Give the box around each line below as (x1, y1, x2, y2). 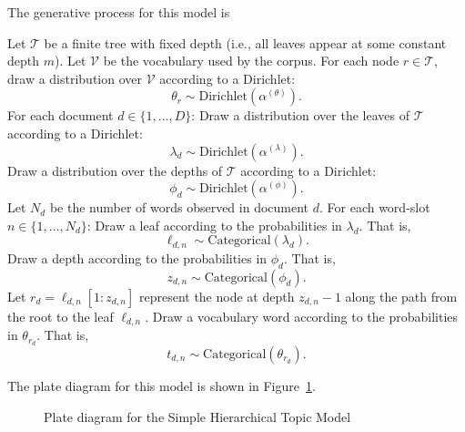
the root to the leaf (7, 306, 114, 325)
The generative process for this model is (7, 3, 230, 21)
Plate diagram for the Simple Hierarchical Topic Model (44, 406, 351, 426)
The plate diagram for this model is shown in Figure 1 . (7, 375, 316, 395)
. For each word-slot (318, 198, 430, 217)
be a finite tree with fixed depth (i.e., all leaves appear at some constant (44, 33, 447, 52)
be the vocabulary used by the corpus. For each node (103, 51, 399, 70)
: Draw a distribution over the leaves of (191, 106, 409, 125)
